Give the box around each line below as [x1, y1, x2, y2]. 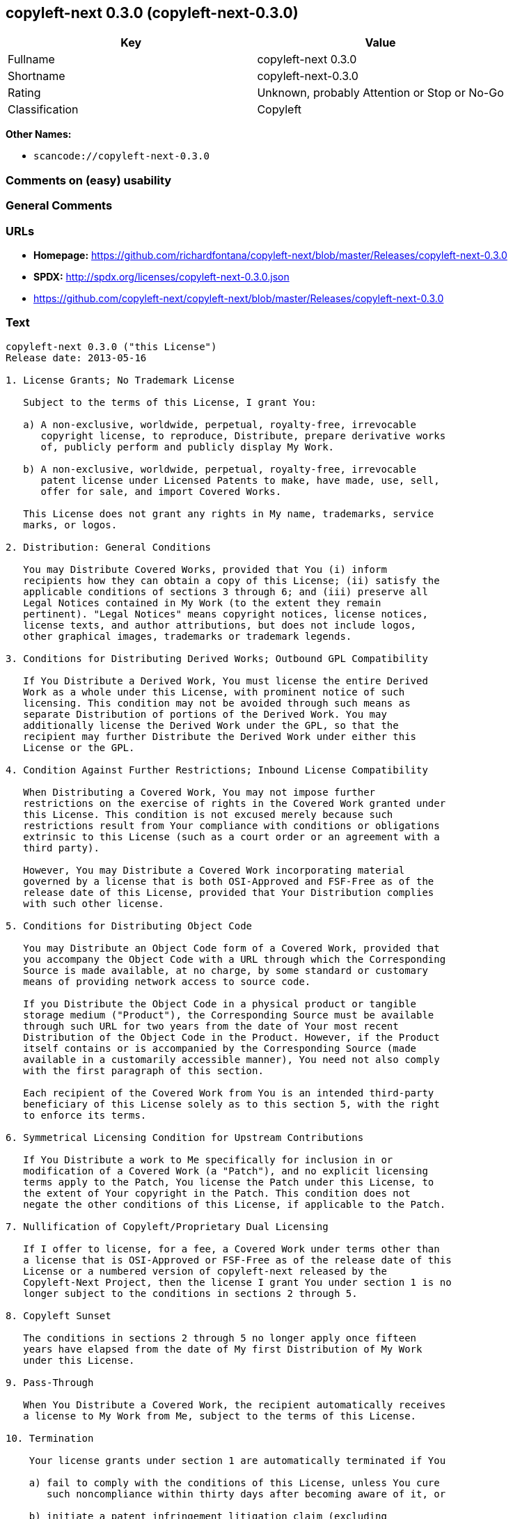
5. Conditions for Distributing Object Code [6, 920, 253, 931]
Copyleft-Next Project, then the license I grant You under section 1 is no [23, 1276, 452, 1288]
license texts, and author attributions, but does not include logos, [23, 619, 417, 631]
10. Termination [6, 1432, 94, 1444]
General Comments [6, 198, 113, 213]
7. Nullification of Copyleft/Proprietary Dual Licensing [6, 1220, 329, 1232]
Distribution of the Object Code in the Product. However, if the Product [23, 1031, 440, 1043]
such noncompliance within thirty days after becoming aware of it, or [47, 1488, 446, 1500]
